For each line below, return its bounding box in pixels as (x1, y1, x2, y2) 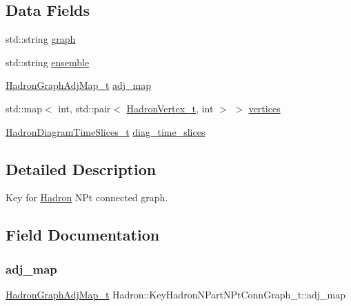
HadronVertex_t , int (126, 101, 214, 115)
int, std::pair (58, 101, 111, 115)
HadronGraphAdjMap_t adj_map (6, 78, 152, 92)
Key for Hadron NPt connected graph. (6, 190, 168, 205)
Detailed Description (6, 158, 157, 179)
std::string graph (6, 32, 76, 46)
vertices (248, 101, 281, 115)
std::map (6, 101, 42, 115)
